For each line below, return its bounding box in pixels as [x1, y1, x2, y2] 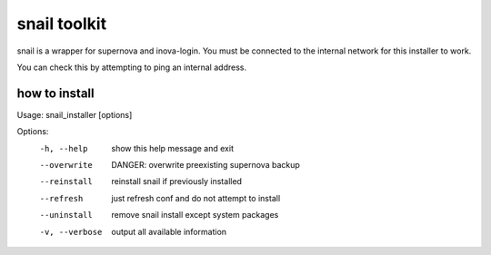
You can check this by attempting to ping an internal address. [16, 62, 247, 73]
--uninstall [39, 210, 93, 221]
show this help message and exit [111, 142, 234, 153]
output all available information [111, 226, 227, 237]
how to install [16, 85, 95, 101]
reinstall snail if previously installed [111, 176, 243, 187]
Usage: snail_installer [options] [16, 109, 133, 120]
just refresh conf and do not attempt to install [111, 192, 281, 203]
